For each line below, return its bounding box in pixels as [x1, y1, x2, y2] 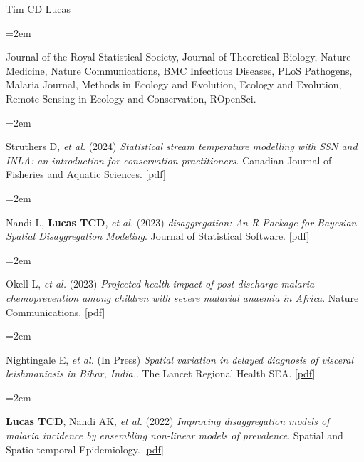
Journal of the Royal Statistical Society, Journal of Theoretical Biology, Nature [6, 49, 351, 64]
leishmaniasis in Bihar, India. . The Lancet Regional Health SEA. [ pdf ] [6, 366, 316, 381]
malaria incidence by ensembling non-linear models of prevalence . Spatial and [6, 428, 343, 443]
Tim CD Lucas [6, 1, 71, 16]
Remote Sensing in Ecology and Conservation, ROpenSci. [6, 90, 256, 105]
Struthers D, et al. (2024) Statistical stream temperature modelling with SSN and [6, 139, 358, 154]
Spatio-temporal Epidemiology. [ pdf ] [6, 441, 164, 456]
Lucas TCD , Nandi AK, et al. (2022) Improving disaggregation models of [6, 414, 330, 429]
